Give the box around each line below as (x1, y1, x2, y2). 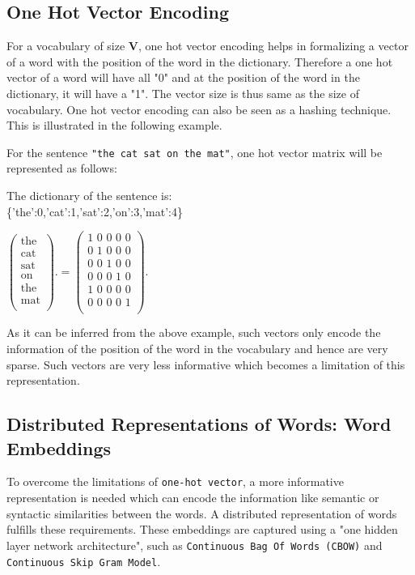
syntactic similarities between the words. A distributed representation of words (6, 505, 397, 522)
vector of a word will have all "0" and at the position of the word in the (6, 69, 360, 86)
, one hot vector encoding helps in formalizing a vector (138, 37, 409, 54)
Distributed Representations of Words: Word (6, 411, 392, 437)
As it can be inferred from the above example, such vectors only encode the (6, 324, 381, 341)
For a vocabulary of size (6, 37, 125, 54)
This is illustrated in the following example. (6, 117, 222, 134)
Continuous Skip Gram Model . (6, 552, 161, 569)
